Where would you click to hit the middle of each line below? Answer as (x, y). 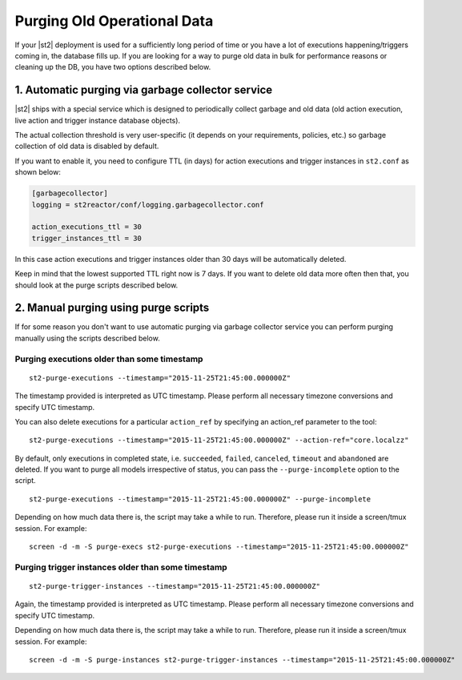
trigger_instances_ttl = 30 (86, 238)
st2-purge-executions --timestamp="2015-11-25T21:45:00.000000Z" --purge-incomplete (200, 499)
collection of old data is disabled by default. (87, 146)
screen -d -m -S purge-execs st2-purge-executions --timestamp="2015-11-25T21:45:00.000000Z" (219, 547)
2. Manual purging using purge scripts (112, 308)
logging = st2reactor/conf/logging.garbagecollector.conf (148, 205)
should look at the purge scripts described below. (96, 285)
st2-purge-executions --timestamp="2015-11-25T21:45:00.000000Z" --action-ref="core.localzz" (219, 440)
